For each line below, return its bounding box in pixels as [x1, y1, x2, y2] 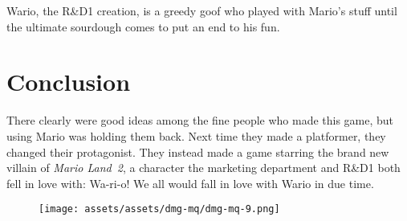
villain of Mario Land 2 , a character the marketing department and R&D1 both [6, 159, 401, 176]
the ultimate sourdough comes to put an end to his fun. [6, 18, 280, 35]
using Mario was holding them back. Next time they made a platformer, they [6, 127, 386, 144]
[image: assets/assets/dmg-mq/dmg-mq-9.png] [39, 203, 280, 215]
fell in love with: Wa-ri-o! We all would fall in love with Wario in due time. [6, 174, 374, 191]
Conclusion [6, 65, 131, 98]
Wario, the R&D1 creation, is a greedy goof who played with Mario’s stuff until [6, 2, 397, 18]
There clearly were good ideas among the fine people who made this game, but [6, 112, 394, 129]
